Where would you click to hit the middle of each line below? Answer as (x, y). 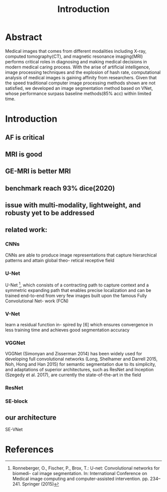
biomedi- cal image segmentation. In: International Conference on (80, 473)
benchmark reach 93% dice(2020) (60, 188)
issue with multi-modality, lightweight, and (73, 205)
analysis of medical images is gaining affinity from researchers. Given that (81, 77)
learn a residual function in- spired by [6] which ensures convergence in (79, 325)
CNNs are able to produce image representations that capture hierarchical (81, 255)
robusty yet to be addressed (50, 213)
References (29, 450)
